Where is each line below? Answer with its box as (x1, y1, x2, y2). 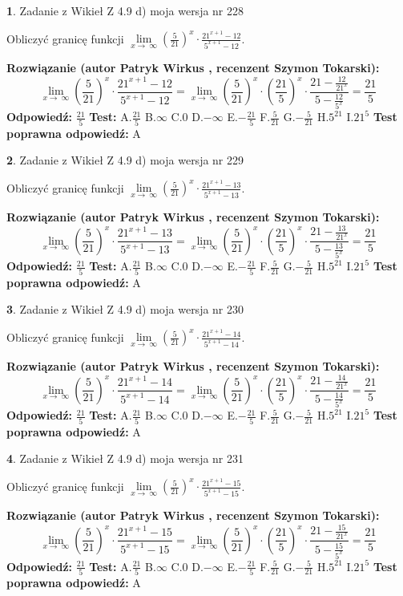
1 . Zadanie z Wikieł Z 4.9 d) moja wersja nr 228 (6, 2, 244, 18)
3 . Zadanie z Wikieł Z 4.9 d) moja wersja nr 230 (6, 301, 244, 318)
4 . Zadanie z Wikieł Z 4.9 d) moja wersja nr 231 (6, 450, 244, 467)
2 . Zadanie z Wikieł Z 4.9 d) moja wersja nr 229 (6, 152, 244, 168)
